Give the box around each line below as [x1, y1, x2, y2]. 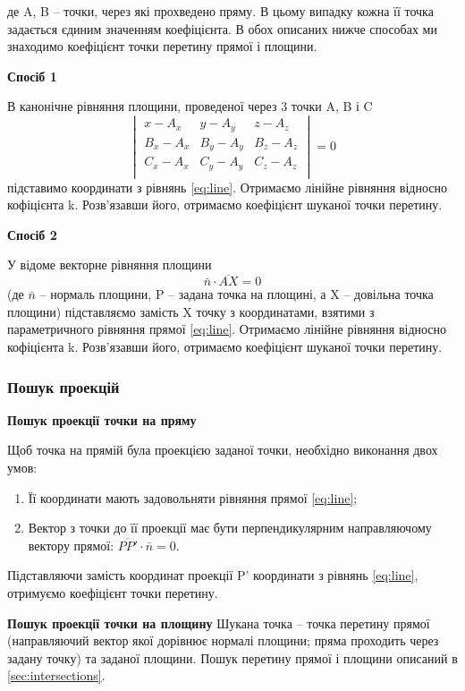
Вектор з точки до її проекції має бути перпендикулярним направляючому [28, 518, 432, 537]
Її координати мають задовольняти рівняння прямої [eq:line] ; [28, 488, 358, 507]
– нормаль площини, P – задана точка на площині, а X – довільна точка [39, 285, 434, 303]
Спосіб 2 [7, 225, 57, 243]
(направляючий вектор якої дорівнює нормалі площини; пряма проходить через [7, 631, 439, 650]
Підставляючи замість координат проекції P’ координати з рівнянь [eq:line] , [7, 566, 418, 584]
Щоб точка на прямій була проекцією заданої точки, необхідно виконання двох [7, 440, 438, 459]
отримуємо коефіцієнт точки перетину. [7, 583, 218, 601]
